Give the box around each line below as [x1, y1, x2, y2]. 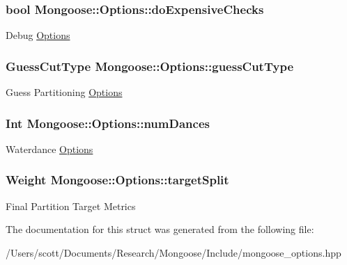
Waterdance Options [6, 141, 93, 156]
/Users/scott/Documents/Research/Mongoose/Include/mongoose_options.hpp [6, 245, 341, 259]
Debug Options [6, 28, 70, 42]
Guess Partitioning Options [6, 85, 123, 99]
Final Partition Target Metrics [6, 198, 136, 213]
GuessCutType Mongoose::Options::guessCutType [6, 57, 294, 74]
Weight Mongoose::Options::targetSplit [6, 171, 229, 188]
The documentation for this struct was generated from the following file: [6, 222, 314, 236]
